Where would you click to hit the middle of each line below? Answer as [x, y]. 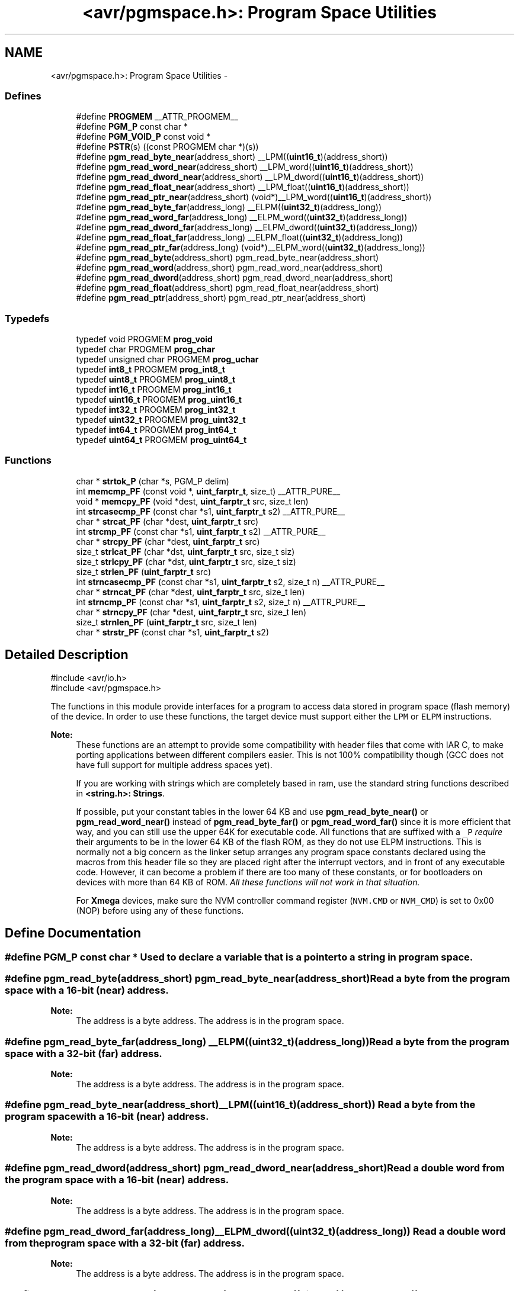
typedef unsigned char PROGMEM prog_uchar [167, 359]
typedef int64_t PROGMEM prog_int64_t [156, 430]
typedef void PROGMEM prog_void [144, 339]
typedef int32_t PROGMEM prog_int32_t [156, 410]
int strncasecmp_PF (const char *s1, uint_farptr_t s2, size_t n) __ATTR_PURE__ [230, 582]
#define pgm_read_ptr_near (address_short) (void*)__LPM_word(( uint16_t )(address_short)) [254, 197]
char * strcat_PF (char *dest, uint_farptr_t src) [167, 521]
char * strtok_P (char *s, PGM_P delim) [153, 481]
